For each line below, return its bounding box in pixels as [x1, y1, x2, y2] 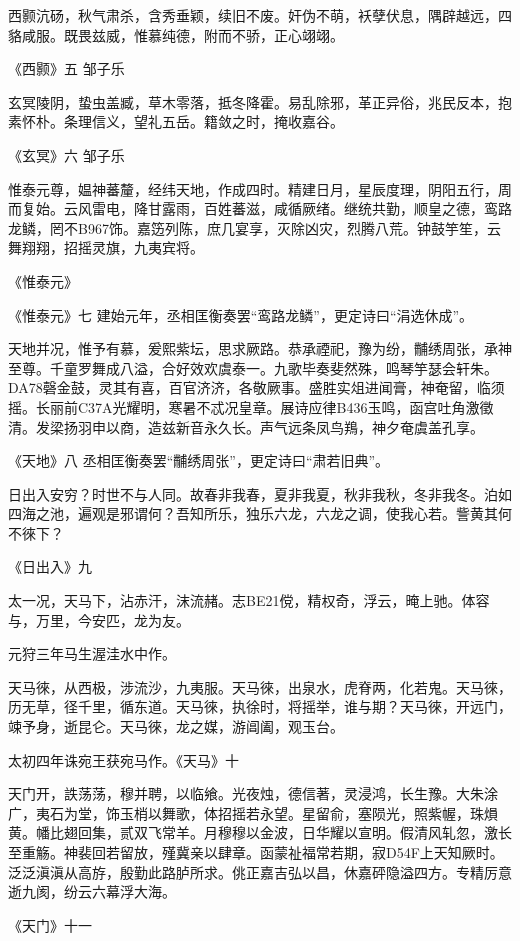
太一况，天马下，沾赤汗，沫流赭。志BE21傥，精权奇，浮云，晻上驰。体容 [8, 590, 490, 611]
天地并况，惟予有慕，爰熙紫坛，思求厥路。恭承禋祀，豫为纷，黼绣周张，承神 [8, 338, 512, 359]
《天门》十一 [8, 914, 92, 935]
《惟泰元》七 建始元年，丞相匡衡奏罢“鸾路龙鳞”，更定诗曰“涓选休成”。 [8, 304, 474, 325]
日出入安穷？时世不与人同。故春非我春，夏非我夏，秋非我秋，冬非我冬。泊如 [8, 483, 512, 504]
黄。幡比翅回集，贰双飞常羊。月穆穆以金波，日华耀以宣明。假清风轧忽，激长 [8, 822, 512, 843]
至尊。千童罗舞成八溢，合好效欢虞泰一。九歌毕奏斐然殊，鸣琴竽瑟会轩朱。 [8, 357, 498, 378]
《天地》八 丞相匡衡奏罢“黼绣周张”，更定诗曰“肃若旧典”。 [8, 450, 390, 471]
